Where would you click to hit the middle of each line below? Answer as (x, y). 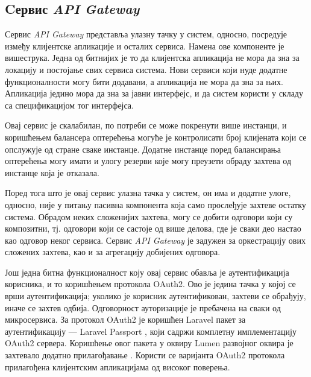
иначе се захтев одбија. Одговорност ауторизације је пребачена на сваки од (143, 307)
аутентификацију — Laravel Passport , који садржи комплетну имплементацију (151, 331)
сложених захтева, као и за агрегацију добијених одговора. (113, 252)
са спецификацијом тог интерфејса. (69, 105)
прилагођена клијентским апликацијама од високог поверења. (118, 366)
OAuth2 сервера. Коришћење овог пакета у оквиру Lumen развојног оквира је (149, 343)
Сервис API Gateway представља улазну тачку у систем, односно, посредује (146, 34)
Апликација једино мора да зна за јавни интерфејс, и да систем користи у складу (154, 93)
